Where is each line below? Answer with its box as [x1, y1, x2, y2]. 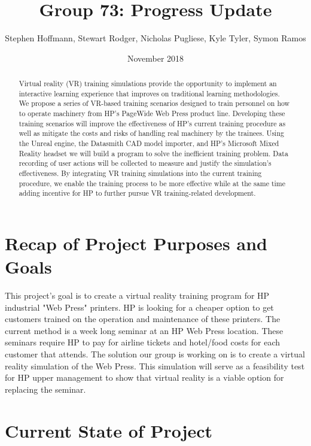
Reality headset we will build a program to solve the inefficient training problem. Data [19, 148, 288, 158]
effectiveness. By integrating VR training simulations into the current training [19, 168, 262, 178]
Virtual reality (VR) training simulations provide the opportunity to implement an [19, 78, 277, 89]
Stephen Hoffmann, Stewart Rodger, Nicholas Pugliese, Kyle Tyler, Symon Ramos [5, 32, 306, 44]
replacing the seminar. [5, 383, 86, 395]
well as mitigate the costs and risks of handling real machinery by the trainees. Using [19, 128, 284, 138]
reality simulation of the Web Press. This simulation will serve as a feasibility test [5, 359, 305, 372]
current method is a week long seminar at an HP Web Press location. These [5, 324, 283, 336]
